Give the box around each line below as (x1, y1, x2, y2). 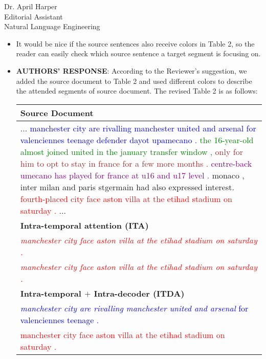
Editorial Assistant (4, 11, 63, 21)
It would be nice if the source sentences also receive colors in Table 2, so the (16, 38, 255, 49)
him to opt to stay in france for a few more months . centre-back (20, 157, 252, 169)
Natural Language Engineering (4, 21, 100, 32)
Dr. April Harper (4, 1, 57, 11)
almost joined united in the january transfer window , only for (20, 145, 243, 158)
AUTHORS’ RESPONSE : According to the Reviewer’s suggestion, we (16, 65, 247, 76)
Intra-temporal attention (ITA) (20, 219, 149, 231)
